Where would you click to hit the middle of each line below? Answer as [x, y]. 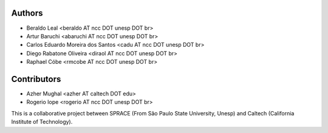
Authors [27, 13]
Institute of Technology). [42, 122]
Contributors [36, 79]
